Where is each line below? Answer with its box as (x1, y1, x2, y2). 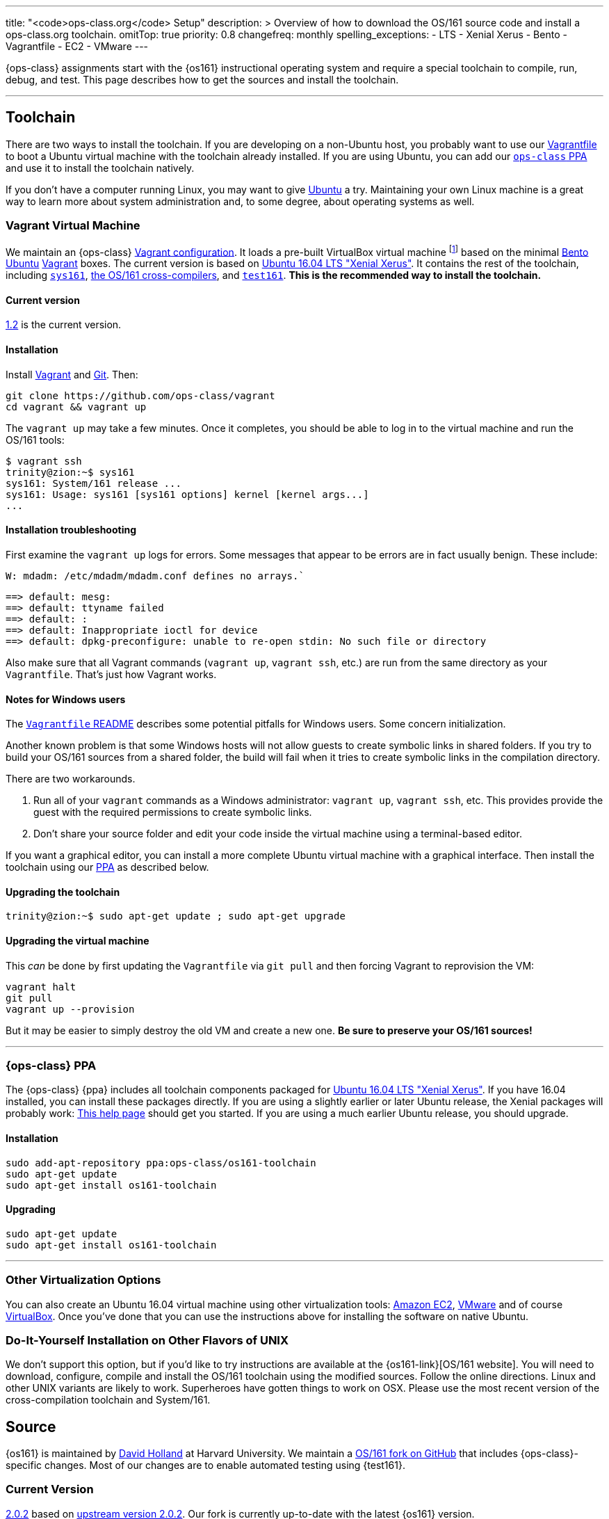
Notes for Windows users (6, 693, 126, 705)
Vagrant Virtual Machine (6, 218, 140, 233)
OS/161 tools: (6, 433, 65, 446)
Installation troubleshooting (6, 524, 137, 536)
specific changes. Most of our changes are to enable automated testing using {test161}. (6, 1459, 405, 1472)
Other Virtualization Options (6, 1273, 161, 1287)
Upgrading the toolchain (6, 885, 120, 898)
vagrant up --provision (6, 1003, 135, 1015)
